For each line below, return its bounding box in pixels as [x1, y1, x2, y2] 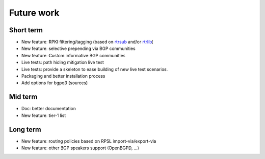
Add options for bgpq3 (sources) [21, 80, 88, 86]
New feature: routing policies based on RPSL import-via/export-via [21, 138, 157, 144]
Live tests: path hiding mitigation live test [21, 59, 104, 66]
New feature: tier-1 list [21, 113, 66, 118]
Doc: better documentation [21, 106, 76, 112]
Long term [9, 125, 41, 134]
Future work [9, 7, 60, 18]
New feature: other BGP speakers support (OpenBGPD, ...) [21, 145, 139, 151]
